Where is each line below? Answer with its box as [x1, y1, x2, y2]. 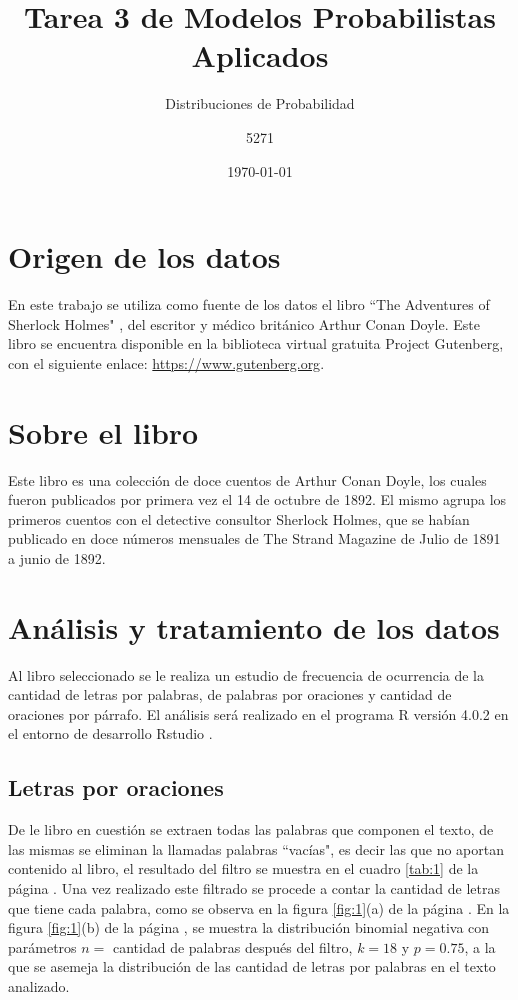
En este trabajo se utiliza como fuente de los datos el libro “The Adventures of [8, 294, 490, 315]
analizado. [8, 975, 70, 996]
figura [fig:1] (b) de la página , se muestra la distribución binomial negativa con [8, 917, 490, 938]
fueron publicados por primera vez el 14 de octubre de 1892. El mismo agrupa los [8, 489, 507, 510]
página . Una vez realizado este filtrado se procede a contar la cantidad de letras [8, 877, 500, 898]
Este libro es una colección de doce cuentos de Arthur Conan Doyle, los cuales [8, 469, 487, 490]
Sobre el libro [8, 411, 199, 452]
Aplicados [191, 35, 329, 76]
